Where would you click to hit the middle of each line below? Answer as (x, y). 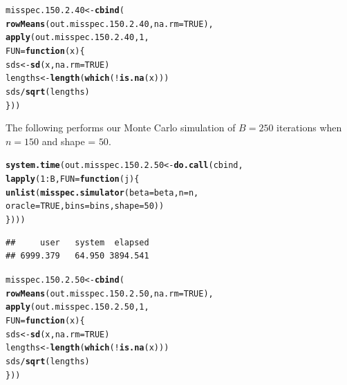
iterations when (309, 128)
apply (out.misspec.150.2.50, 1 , (77, 307)
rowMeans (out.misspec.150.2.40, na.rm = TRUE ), (110, 24)
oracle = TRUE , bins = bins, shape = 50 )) (85, 206)
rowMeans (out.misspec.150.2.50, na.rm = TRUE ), (110, 293)
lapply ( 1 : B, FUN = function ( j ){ (73, 179)
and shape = (69, 141)
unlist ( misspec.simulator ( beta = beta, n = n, (102, 192)
